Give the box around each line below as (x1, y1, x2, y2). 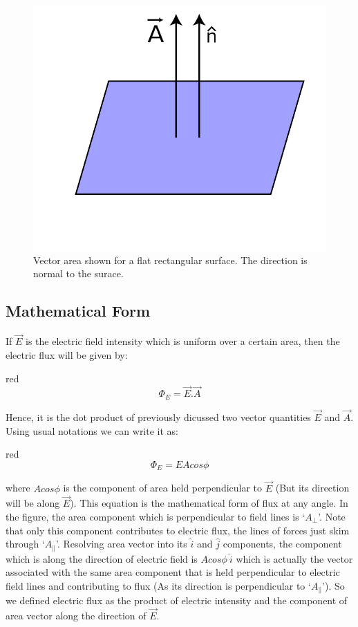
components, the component (223, 536, 342, 551)
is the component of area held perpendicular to (63, 480, 263, 495)
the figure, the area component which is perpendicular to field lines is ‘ (6, 509, 305, 523)
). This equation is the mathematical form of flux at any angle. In (70, 496, 348, 510)
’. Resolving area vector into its (56, 536, 187, 551)
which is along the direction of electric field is (6, 551, 198, 565)
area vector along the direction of (6, 608, 147, 623)
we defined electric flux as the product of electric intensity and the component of (6, 593, 348, 608)
